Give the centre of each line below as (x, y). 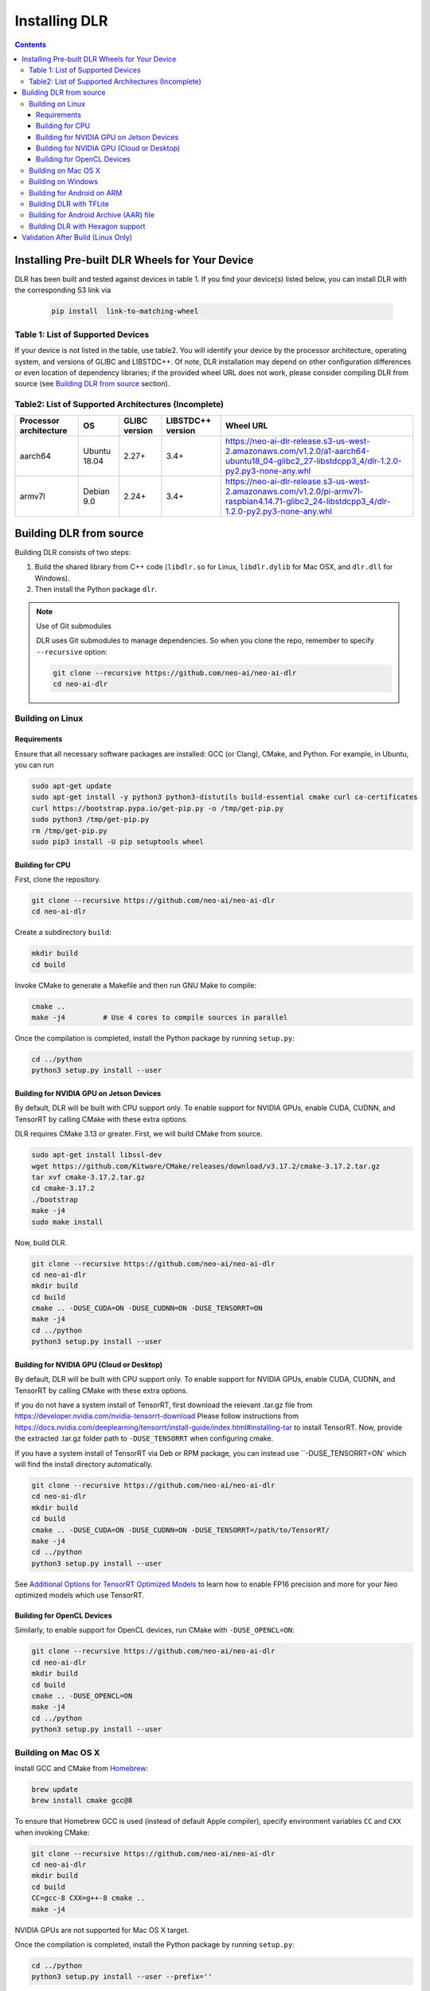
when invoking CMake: (52, 1833)
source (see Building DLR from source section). (92, 384)
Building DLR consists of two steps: (73, 553)
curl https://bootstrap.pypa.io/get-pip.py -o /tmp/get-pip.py (158, 808)
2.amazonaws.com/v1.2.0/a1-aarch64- (297, 451)
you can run (35, 765)
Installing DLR (61, 21)
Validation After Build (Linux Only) (77, 237)
